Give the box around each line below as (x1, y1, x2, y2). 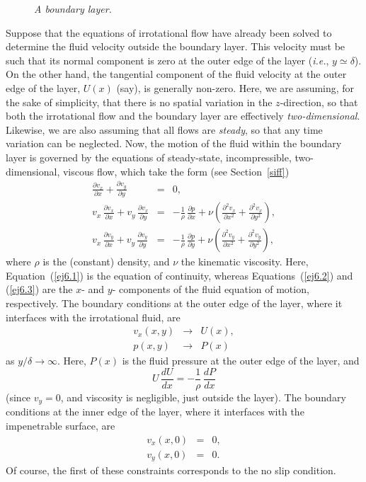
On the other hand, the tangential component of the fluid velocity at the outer (6, 67, 347, 81)
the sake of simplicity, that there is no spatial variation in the (6, 94, 273, 109)
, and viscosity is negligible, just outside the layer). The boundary (60, 389, 346, 404)
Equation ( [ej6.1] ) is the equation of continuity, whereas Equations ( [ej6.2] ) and (6, 268, 353, 282)
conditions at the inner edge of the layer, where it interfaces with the (6, 404, 304, 419)
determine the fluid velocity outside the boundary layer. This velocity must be (6, 39, 345, 54)
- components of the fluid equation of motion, (112, 282, 309, 297)
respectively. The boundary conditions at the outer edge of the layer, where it (6, 296, 343, 311)
